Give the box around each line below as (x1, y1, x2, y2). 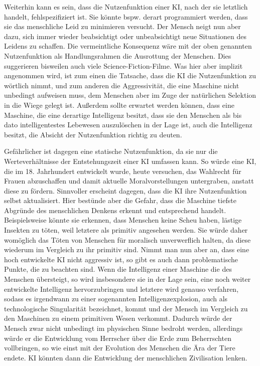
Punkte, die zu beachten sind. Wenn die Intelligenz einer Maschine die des (4, 264, 232, 274)
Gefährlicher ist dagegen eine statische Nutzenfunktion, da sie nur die (4, 146, 218, 156)
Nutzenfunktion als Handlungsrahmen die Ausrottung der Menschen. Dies (4, 50, 231, 61)
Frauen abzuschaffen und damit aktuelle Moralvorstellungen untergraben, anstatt (4, 175, 254, 186)
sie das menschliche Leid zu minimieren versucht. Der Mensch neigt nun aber (4, 21, 241, 32)
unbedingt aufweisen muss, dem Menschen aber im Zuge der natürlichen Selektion (4, 90, 256, 100)
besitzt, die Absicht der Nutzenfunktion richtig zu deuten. (4, 129, 182, 139)
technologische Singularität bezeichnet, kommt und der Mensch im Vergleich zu (4, 303, 248, 313)
